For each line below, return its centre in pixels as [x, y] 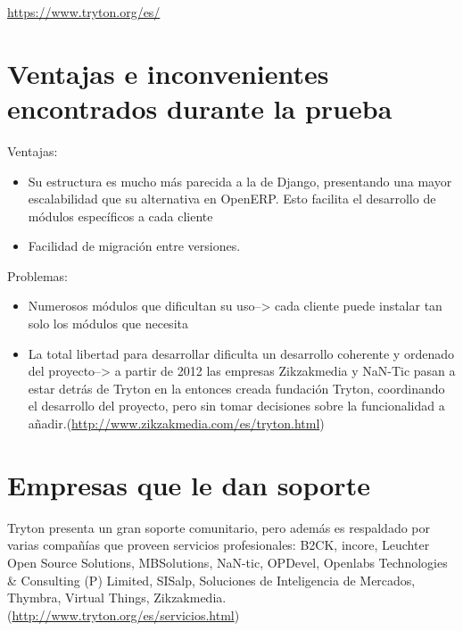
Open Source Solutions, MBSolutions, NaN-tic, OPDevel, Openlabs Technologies [227, 562]
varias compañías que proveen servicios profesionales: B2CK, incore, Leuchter [219, 545]
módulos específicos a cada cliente [120, 216]
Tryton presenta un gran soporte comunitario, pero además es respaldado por [219, 527]
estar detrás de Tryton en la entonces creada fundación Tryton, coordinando [236, 388]
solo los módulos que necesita [108, 324]
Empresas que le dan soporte [189, 484]
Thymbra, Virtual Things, [79, 598]
